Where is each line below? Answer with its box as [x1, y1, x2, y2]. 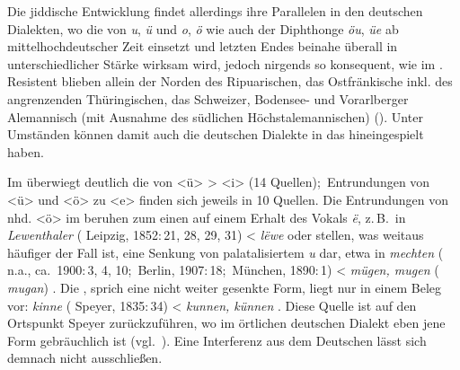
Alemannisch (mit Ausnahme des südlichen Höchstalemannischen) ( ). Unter [7, 107, 423, 126]
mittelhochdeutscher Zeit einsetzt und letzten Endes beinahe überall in [7, 37, 398, 56]
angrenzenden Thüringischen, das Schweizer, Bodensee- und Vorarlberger [7, 89, 409, 108]
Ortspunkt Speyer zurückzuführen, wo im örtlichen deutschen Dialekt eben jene [7, 313, 446, 332]
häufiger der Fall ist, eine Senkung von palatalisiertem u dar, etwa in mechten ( [7, 242, 444, 261]
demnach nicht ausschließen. [7, 348, 163, 367]
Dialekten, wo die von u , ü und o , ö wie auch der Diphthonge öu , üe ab [7, 19, 399, 38]
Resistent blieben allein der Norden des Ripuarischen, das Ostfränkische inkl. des [7, 72, 453, 91]
